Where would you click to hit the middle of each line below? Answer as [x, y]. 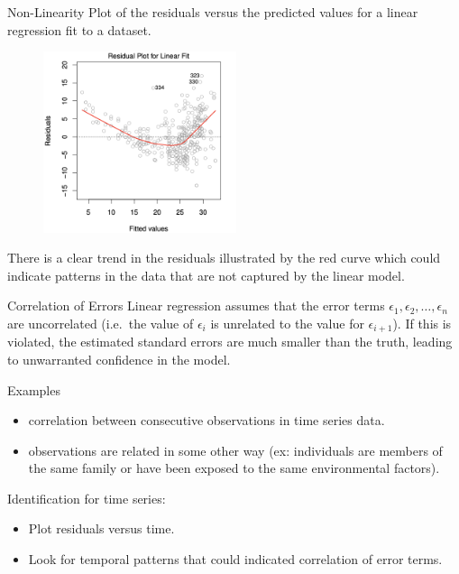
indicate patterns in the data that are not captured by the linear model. [206, 275]
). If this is [422, 323]
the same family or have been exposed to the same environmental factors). [234, 468]
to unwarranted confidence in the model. [119, 359]
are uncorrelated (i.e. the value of [101, 323]
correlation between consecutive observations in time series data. [207, 420]
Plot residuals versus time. [101, 528]
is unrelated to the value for [287, 323]
